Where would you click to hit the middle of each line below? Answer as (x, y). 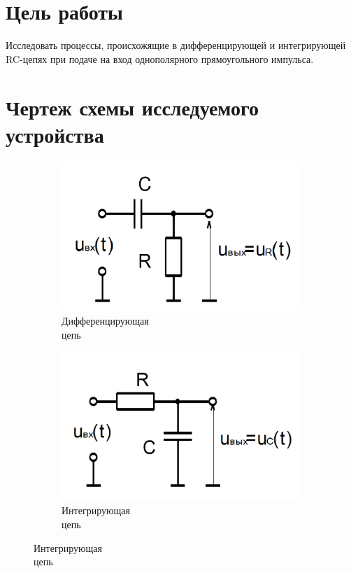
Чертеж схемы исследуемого (132, 107)
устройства (55, 134)
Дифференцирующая (105, 321)
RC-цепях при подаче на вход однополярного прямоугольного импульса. (160, 58)
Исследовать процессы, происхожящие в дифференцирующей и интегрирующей (176, 45)
